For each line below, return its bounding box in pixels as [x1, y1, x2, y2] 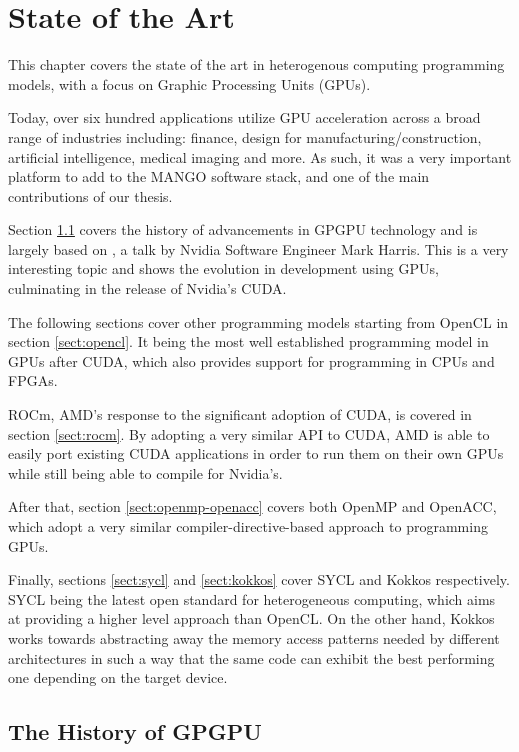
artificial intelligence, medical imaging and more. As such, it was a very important [8, 146, 512, 167]
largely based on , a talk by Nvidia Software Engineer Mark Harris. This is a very [8, 238, 509, 259]
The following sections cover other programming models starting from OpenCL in [8, 311, 509, 332]
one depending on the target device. [8, 667, 228, 688]
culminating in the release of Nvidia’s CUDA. [8, 278, 287, 299]
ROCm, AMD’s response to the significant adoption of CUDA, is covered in [8, 404, 472, 425]
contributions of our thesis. [8, 185, 173, 206]
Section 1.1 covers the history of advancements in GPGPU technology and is [8, 219, 478, 240]
